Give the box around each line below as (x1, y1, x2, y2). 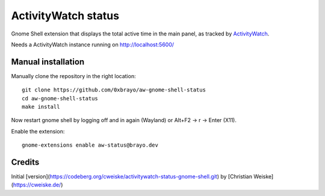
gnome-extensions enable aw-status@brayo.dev (22, 142, 159, 149)
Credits (11, 157, 40, 167)
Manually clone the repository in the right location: (11, 72, 136, 79)
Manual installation (11, 57, 85, 67)
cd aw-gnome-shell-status (22, 95, 99, 102)
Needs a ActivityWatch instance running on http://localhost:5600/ (11, 41, 175, 48)
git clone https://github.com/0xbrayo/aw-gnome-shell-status (22, 87, 206, 93)
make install (22, 103, 60, 111)
